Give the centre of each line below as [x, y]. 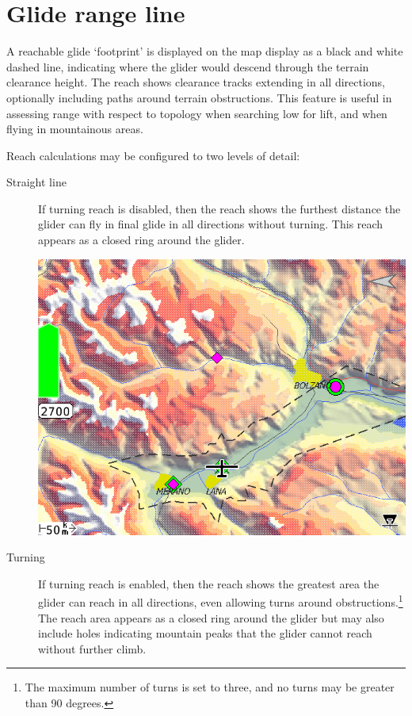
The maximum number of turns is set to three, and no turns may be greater [210, 687]
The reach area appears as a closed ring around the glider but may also [211, 617]
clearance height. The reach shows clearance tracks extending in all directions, [196, 82]
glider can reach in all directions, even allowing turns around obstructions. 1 [221, 601]
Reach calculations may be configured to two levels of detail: [153, 155]
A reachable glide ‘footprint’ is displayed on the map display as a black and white [205, 51]
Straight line [36, 182]
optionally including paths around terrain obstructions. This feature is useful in [199, 97]
